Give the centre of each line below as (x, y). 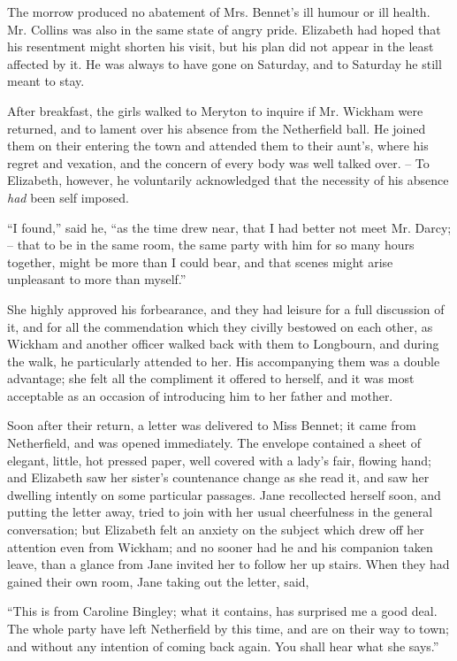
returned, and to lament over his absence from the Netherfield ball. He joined (217, 128)
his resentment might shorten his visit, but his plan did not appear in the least (221, 46)
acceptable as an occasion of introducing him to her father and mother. (200, 395)
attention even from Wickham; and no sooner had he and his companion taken (220, 546)
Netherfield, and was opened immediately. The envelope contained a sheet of (214, 443)
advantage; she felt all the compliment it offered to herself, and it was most (211, 378)
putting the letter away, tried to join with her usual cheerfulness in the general (220, 512)
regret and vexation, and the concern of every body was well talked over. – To (218, 162)
